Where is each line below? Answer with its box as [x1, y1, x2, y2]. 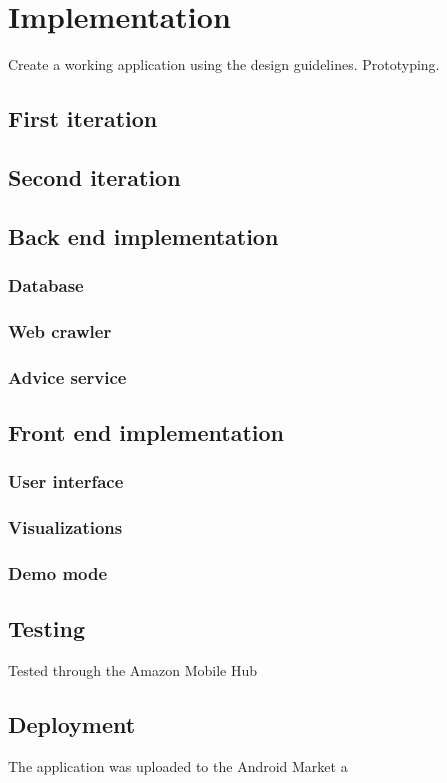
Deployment [8, 709, 136, 740]
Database [8, 272, 84, 297]
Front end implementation [8, 416, 284, 447]
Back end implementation [8, 220, 279, 251]
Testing [8, 613, 85, 644]
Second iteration [8, 161, 181, 192]
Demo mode [8, 560, 108, 585]
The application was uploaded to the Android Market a [8, 755, 348, 776]
